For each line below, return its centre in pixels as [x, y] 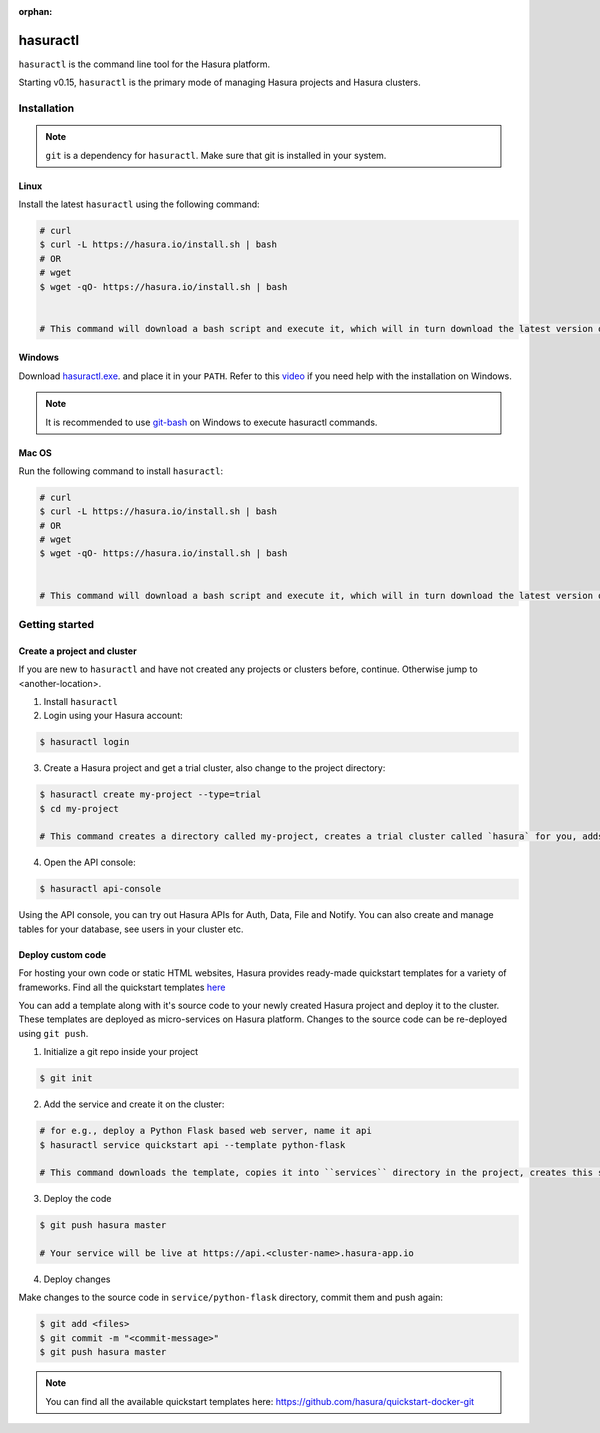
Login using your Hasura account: [113, 716]
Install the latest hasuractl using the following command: [139, 204]
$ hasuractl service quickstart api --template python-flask [192, 1144]
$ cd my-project [79, 808]
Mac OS [35, 452]
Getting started [56, 624]
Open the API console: [89, 862]
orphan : [35, 11]
